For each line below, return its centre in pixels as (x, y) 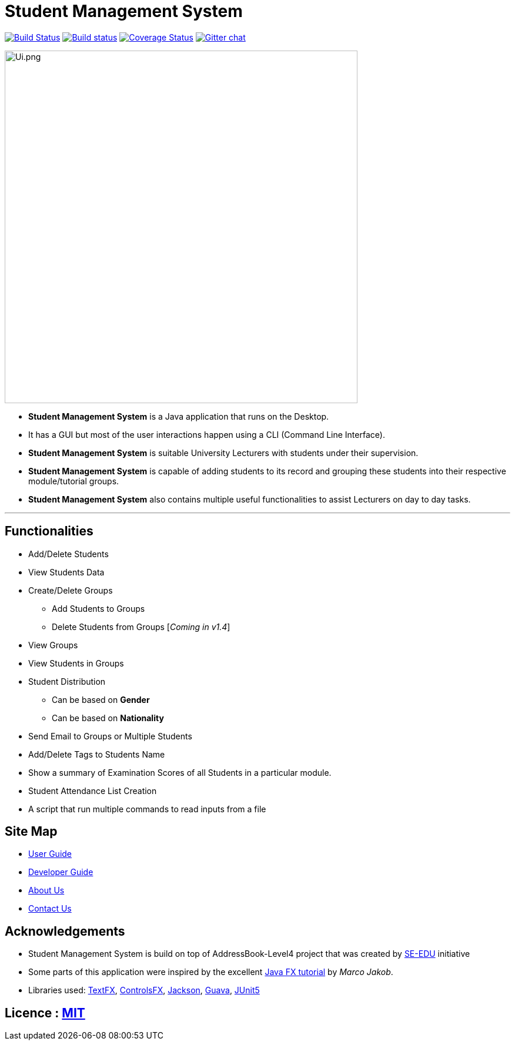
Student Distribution (67, 681)
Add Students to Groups (98, 608)
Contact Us (50, 909)
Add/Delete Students (68, 554)
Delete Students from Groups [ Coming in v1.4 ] (141, 627)
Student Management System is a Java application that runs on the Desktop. (179, 416)
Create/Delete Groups (71, 590)
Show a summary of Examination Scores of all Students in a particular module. (180, 772)
